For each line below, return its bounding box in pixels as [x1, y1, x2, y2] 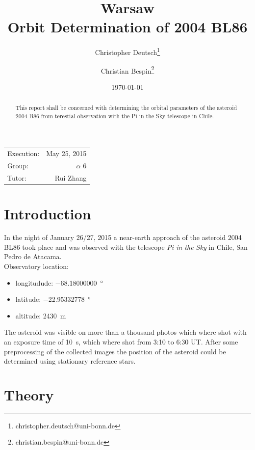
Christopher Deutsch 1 [95, 46, 160, 57]
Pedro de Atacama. [4, 251, 62, 262]
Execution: [7, 148, 40, 159]
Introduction [4, 204, 91, 224]
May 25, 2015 [46, 148, 87, 159]
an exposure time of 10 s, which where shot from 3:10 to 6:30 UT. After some [4, 336, 238, 346]
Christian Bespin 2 [101, 64, 154, 76]
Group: [7, 160, 28, 171]
